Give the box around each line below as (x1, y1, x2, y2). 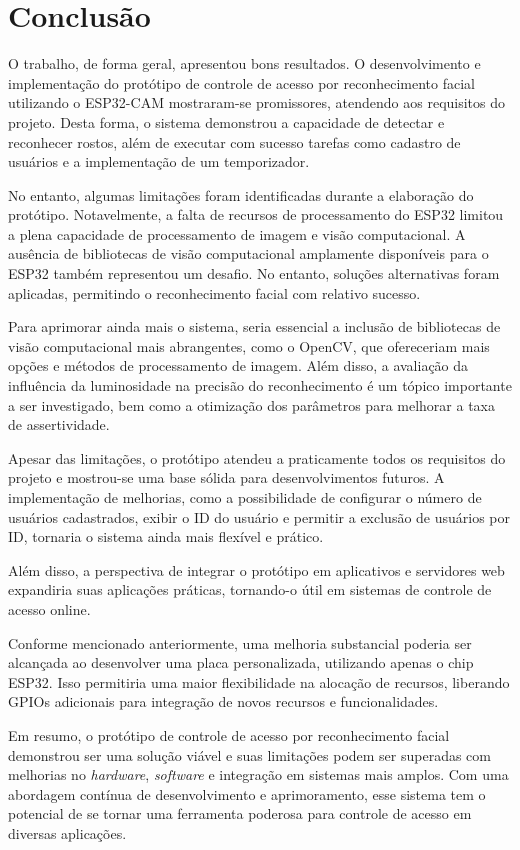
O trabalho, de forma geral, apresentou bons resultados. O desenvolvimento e (8, 53, 481, 74)
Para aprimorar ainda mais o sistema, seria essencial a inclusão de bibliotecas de (8, 316, 501, 337)
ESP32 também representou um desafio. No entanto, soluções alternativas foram (8, 263, 500, 284)
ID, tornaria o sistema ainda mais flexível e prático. (8, 526, 324, 547)
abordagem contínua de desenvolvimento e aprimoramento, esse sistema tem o (8, 783, 486, 804)
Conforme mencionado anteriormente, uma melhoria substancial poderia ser (8, 632, 472, 653)
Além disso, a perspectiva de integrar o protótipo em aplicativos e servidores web (8, 559, 505, 580)
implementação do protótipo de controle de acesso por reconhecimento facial (8, 72, 475, 93)
